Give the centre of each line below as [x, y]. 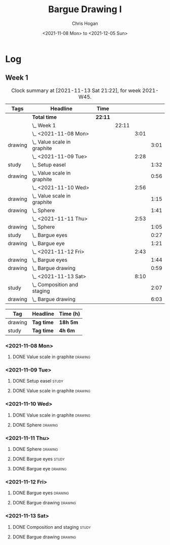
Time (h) [70, 314]
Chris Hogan [85, 23]
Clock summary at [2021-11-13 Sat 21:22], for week [76, 90]
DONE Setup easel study [38, 381]
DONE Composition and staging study [52, 527]
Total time [45, 117]
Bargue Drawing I [85, 9]
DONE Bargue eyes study [38, 459]
